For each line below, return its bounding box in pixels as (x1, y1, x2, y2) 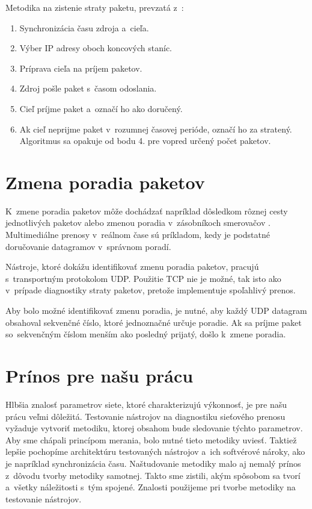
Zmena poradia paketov (5, 169, 205, 194)
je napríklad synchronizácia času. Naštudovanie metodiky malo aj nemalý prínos (5, 457, 301, 469)
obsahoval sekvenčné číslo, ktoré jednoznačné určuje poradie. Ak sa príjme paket (5, 316, 302, 328)
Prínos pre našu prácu (5, 363, 194, 387)
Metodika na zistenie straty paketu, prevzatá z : (5, 1, 184, 13)
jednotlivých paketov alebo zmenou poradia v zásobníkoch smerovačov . (5, 216, 271, 229)
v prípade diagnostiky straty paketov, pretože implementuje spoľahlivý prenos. (5, 284, 296, 296)
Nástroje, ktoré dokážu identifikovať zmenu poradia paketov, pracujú (5, 260, 259, 273)
